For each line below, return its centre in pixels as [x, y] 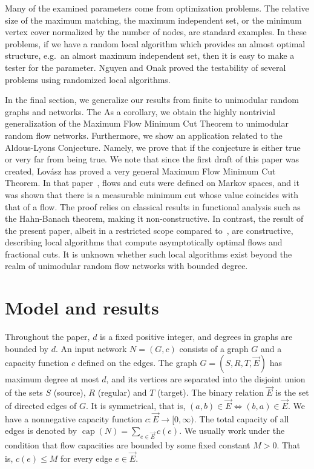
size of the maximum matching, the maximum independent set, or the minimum [153, 20]
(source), [70, 392]
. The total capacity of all [241, 418]
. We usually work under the [232, 431]
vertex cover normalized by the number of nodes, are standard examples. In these [156, 32]
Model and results [82, 308]
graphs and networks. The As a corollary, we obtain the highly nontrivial [140, 111]
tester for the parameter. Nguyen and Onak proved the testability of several [146, 67]
